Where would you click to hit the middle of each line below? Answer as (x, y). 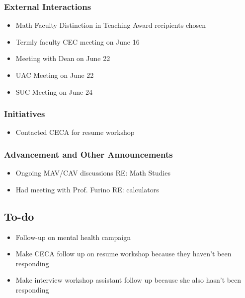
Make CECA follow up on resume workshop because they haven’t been (123, 254)
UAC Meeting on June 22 (55, 75)
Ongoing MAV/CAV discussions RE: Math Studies (93, 173)
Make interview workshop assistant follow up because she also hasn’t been (128, 280)
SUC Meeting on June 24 (54, 91)
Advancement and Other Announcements (88, 154)
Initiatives (25, 114)
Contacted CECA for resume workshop (75, 132)
